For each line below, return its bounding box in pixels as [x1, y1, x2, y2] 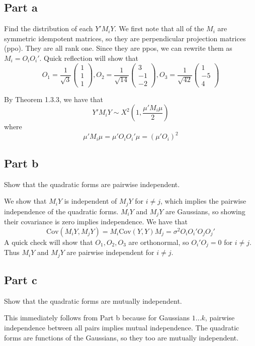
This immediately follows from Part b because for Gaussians [4, 312, 190, 323]
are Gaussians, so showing [165, 206, 245, 216]
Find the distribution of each [4, 23, 93, 34]
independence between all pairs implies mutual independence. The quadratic [4, 322, 239, 333]
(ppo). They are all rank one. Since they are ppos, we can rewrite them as [4, 43, 232, 53]
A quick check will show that [4, 236, 93, 247]
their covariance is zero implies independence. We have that [4, 216, 188, 227]
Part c [4, 272, 37, 288]
